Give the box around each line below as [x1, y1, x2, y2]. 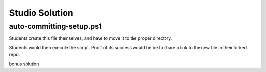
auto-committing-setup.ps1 [9, 22, 102, 31]
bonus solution [9, 61, 39, 67]
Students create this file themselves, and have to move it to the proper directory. [9, 36, 172, 41]
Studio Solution [9, 7, 74, 18]
